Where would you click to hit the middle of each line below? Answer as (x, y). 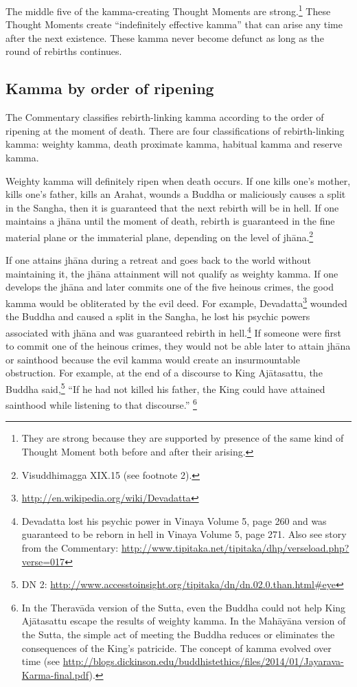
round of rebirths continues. (64, 51)
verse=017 (43, 561)
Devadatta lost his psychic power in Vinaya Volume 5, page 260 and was (174, 520)
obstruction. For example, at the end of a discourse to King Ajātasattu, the (164, 373)
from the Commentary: (70, 547)
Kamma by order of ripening (110, 88)
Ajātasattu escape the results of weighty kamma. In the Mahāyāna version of (184, 621)
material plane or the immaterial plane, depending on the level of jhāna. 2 (160, 236)
